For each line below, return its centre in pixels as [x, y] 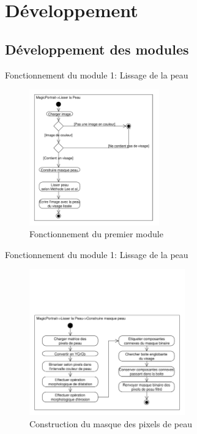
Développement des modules [97, 49]
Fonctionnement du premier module [96, 234]
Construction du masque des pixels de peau [111, 423]
